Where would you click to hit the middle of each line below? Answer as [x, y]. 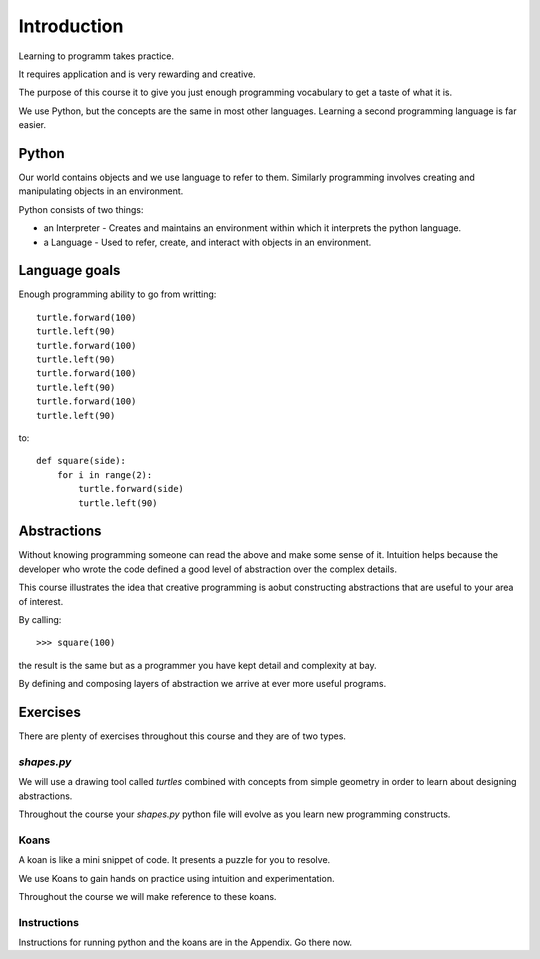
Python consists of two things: [81, 209]
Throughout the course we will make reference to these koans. [147, 896]
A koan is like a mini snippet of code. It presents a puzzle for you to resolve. [174, 860]
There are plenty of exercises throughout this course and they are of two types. [182, 736]
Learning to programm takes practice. [96, 56]
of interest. [41, 601]
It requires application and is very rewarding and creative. [137, 74]
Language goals [69, 270]
